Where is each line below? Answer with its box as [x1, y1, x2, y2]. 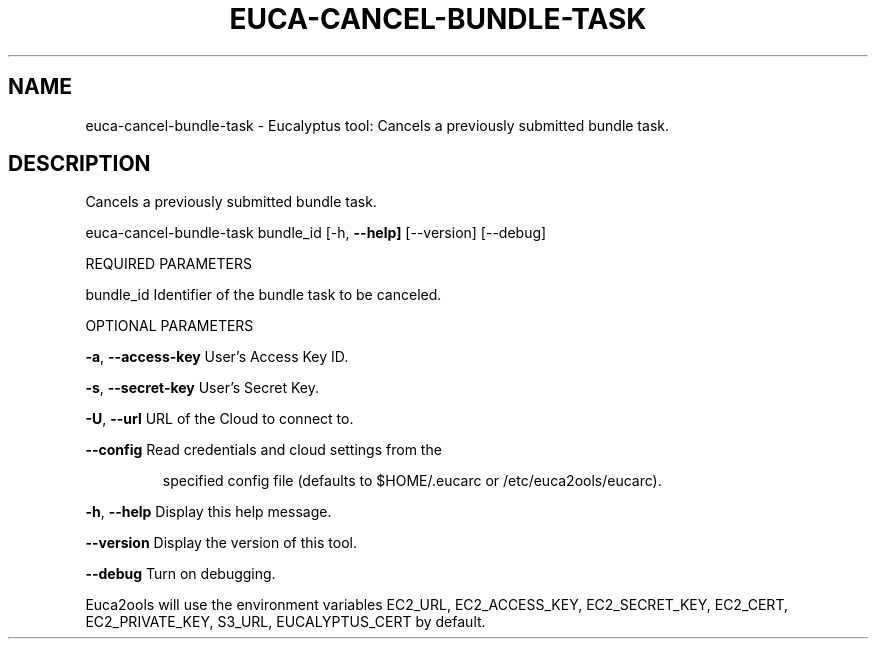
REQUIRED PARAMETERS [85, 255, 252, 273]
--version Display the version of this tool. [85, 534, 357, 552]
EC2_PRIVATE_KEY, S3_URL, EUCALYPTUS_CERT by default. [85, 613, 486, 631]
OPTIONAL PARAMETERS [85, 317, 254, 335]
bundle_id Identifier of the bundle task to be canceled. [85, 286, 442, 304]
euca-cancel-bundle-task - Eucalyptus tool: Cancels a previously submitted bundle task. [85, 116, 669, 134]
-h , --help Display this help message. [85, 503, 332, 521]
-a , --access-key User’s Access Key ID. [85, 348, 349, 366]
